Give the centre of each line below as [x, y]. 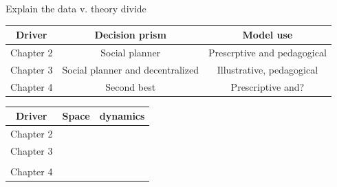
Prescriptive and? [268, 86]
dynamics [122, 116]
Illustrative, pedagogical [268, 69]
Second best [131, 86]
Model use [268, 35]
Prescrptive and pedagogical [267, 52]
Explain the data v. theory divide [76, 8]
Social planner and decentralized [130, 69]
